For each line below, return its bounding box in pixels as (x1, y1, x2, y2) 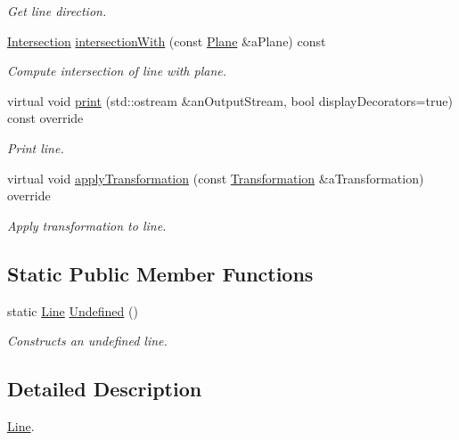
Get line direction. (7, 2, 107, 20)
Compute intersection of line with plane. (7, 61, 227, 80)
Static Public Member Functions (7, 259, 314, 287)
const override (7, 109, 84, 127)
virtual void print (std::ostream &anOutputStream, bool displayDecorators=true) (7, 91, 453, 110)
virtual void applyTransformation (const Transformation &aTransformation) (7, 168, 424, 187)
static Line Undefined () (7, 301, 138, 320)
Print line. (7, 138, 64, 157)
